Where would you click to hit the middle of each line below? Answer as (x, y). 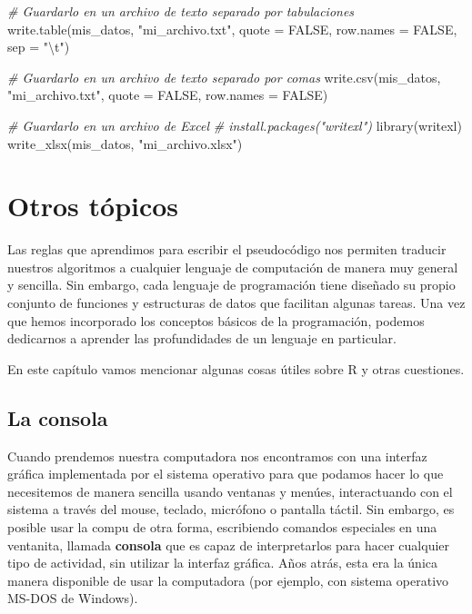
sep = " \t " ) (39, 47)
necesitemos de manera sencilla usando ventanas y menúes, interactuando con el (230, 491)
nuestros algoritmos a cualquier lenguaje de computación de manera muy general (233, 267)
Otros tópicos (93, 206)
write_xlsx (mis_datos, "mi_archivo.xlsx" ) (125, 143)
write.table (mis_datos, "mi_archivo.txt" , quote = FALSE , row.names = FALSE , (232, 29)
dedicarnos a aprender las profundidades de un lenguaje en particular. (202, 338)
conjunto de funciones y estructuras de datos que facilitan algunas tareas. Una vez (236, 303)
